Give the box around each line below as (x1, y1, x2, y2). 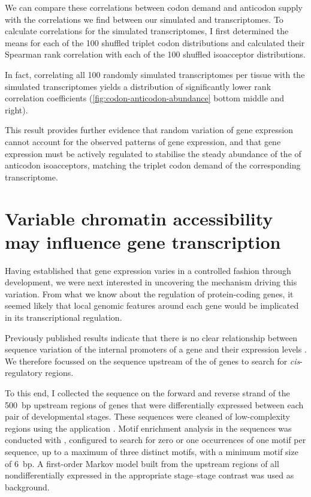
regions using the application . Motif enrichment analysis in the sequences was (5, 421, 292, 434)
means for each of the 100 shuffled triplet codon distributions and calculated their (5, 36, 305, 49)
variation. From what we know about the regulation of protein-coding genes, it (5, 287, 294, 300)
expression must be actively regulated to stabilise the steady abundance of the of (5, 147, 301, 159)
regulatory (5, 366, 43, 379)
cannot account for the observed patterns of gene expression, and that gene (5, 135, 281, 147)
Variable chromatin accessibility (5, 206, 273, 230)
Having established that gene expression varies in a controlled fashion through (5, 264, 291, 276)
